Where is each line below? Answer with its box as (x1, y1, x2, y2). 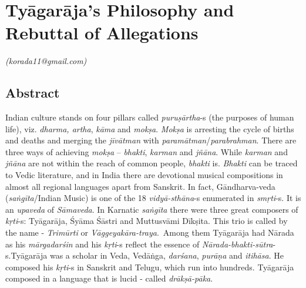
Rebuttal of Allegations (5, 21, 199, 45)
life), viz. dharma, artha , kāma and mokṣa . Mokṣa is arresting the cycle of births (5, 122, 294, 135)
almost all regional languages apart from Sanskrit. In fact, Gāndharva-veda (5, 180, 275, 192)
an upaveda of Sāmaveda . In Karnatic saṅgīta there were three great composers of (5, 203, 298, 215)
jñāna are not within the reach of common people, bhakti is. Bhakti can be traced (5, 157, 298, 169)
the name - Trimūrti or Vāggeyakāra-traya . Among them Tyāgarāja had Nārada (5, 226, 294, 239)
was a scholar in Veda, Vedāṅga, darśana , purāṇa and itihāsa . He (49, 249, 284, 262)
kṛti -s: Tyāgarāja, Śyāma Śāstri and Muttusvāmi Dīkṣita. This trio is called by (5, 215, 288, 227)
